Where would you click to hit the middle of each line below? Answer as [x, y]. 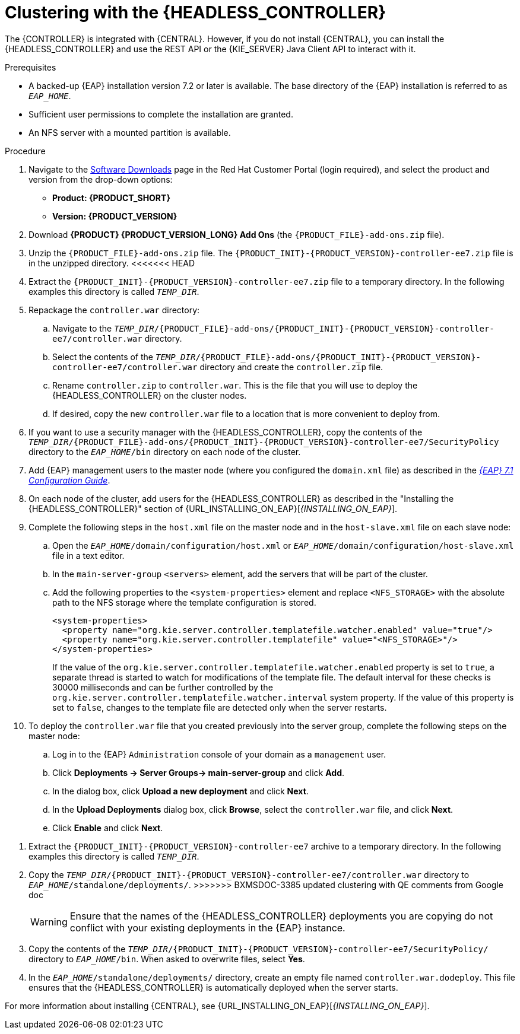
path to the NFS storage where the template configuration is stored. [184, 602]
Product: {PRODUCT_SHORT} [111, 198]
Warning [49, 922]
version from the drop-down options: [101, 179]
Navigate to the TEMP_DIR [103, 328]
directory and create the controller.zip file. [291, 367]
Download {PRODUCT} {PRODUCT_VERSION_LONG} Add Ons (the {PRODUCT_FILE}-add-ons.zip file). [237, 234]
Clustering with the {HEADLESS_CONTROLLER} [196, 12]
